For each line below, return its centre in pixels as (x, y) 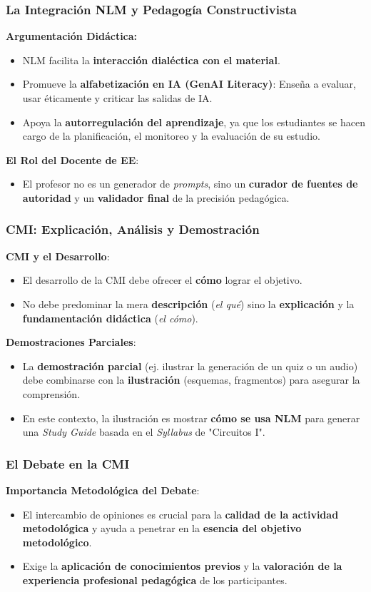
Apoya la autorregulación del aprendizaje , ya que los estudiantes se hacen (194, 122)
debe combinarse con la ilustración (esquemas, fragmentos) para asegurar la (191, 380)
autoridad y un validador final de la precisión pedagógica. (156, 197)
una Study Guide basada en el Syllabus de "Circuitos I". (144, 432)
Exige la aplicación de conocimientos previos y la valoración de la (182, 566)
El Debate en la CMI (68, 463)
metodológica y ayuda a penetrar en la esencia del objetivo (162, 528)
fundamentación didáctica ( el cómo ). (110, 318)
